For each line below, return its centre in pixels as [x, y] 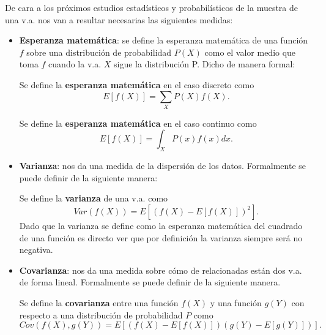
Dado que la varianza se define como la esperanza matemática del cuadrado [161, 226]
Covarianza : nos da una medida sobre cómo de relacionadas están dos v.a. [161, 270]
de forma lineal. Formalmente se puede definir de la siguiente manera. [150, 282]
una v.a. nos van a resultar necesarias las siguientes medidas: [119, 19]
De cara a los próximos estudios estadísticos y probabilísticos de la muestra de [152, 7]
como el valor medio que [250, 52]
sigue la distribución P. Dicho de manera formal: [205, 64]
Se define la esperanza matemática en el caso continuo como [138, 123]
